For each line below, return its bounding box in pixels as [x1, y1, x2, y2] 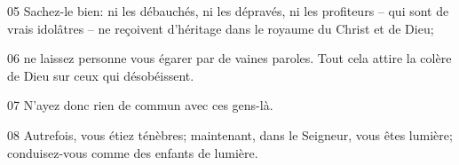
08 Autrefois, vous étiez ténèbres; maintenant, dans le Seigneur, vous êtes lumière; [7, 125, 453, 144]
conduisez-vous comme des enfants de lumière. [7, 143, 258, 161]
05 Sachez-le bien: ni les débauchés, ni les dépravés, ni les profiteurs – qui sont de [7, 2, 449, 20]
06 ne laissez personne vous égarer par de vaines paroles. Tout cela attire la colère [7, 49, 452, 67]
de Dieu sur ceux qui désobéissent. [7, 66, 194, 84]
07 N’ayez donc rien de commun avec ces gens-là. [7, 96, 273, 114]
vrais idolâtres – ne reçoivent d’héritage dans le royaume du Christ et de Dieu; [7, 19, 434, 37]
